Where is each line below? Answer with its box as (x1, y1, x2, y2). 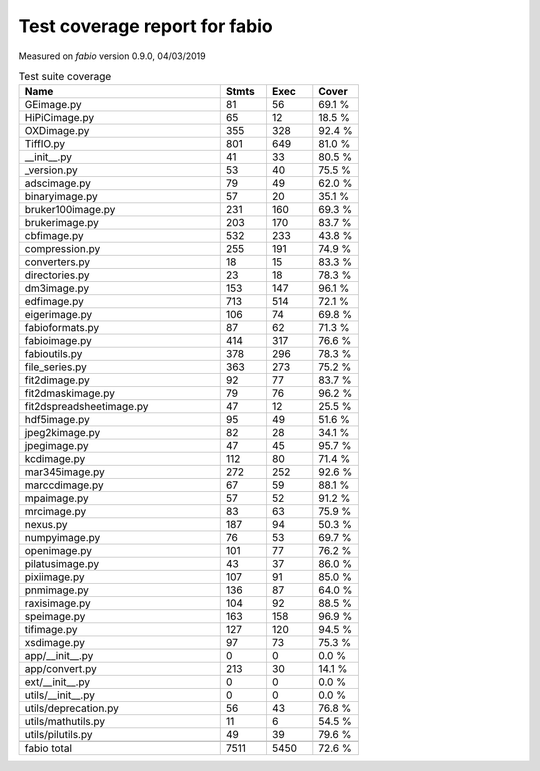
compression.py (24, 242, 101, 256)
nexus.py (24, 518, 68, 532)
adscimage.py (24, 176, 92, 190)
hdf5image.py (24, 413, 90, 427)
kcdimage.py (24, 452, 86, 466)
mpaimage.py (24, 491, 89, 505)
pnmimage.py (24, 583, 90, 597)
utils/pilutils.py (24, 728, 93, 742)
